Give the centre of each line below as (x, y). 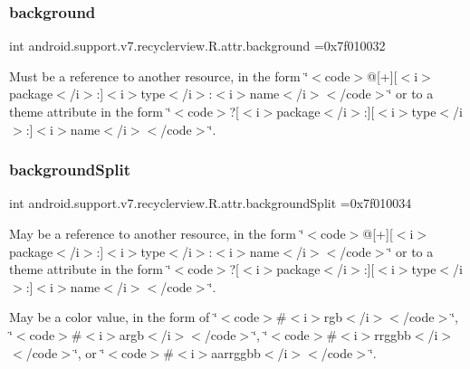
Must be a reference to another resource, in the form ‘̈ (159, 76)
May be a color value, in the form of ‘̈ (113, 317)
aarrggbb (236, 352)
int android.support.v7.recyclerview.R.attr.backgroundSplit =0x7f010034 (211, 203)
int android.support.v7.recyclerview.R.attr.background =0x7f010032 (197, 46)
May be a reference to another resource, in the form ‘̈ (157, 233)
